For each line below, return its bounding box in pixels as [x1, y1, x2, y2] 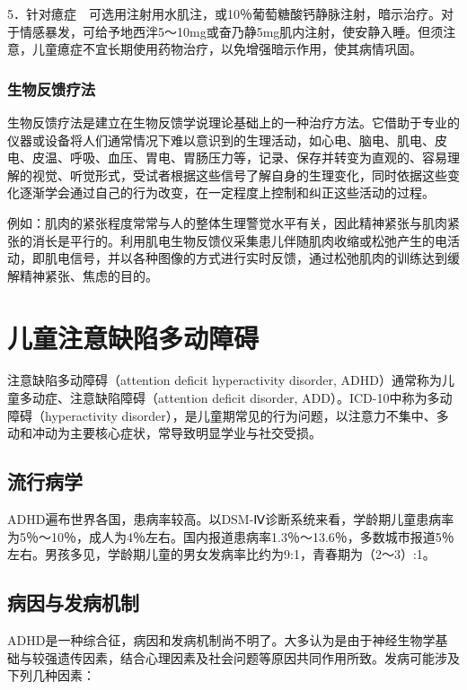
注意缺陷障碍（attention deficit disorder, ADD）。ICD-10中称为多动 [69, 389, 453, 407]
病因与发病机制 [7, 589, 139, 616]
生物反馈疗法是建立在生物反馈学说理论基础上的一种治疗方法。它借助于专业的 [7, 113, 460, 131]
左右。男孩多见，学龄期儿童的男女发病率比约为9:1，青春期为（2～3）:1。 [7, 545, 436, 563]
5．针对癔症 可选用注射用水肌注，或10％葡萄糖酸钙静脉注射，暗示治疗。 [7, 4, 441, 22]
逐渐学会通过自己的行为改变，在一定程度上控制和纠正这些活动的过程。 [19, 183, 435, 202]
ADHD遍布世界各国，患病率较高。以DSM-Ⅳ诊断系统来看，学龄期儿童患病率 [7, 510, 454, 528]
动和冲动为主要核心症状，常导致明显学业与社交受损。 [7, 424, 322, 442]
